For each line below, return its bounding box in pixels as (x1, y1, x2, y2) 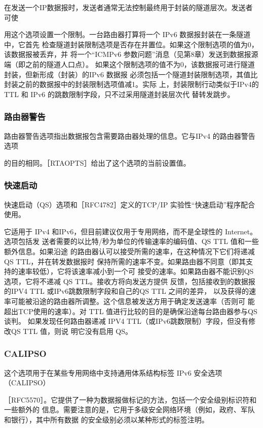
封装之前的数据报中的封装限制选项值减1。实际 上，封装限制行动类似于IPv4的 (4, 79, 259, 89)
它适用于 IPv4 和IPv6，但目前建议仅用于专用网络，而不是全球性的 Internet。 (4, 226, 257, 236)
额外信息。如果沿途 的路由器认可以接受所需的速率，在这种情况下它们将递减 (4, 246, 255, 256)
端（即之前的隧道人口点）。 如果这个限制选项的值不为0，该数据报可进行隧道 (4, 58, 255, 69)
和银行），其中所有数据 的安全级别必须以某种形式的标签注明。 (4, 414, 209, 424)
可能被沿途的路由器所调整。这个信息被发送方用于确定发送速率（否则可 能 (11, 295, 255, 306)
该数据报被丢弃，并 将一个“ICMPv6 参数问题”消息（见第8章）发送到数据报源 (4, 49, 258, 59)
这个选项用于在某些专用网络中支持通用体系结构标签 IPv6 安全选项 (4, 367, 222, 378)
